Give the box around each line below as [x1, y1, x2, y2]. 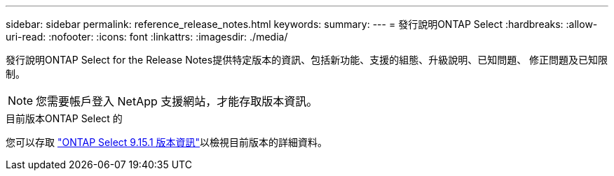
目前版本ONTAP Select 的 [6, 112, 123, 124]
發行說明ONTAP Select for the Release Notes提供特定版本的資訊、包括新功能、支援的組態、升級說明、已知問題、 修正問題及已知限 [6, 54, 608, 66]
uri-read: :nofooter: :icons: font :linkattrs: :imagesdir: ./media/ [6, 31, 288, 43]
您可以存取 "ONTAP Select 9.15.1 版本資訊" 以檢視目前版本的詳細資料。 [6, 136, 328, 148]
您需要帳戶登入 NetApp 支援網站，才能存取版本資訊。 [36, 94, 318, 108]
